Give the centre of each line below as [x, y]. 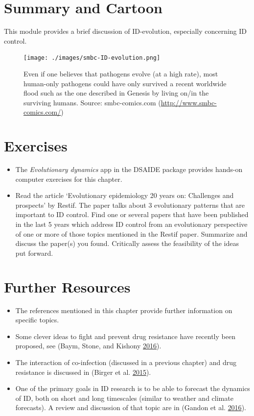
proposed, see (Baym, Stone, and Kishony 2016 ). [88, 346]
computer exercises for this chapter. [69, 179]
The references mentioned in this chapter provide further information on [124, 310]
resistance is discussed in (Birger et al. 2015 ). [83, 372]
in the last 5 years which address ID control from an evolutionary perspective [131, 224]
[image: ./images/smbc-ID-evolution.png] [92, 58]
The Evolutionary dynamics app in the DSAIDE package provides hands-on [129, 169]
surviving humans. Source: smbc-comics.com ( [92, 102]
